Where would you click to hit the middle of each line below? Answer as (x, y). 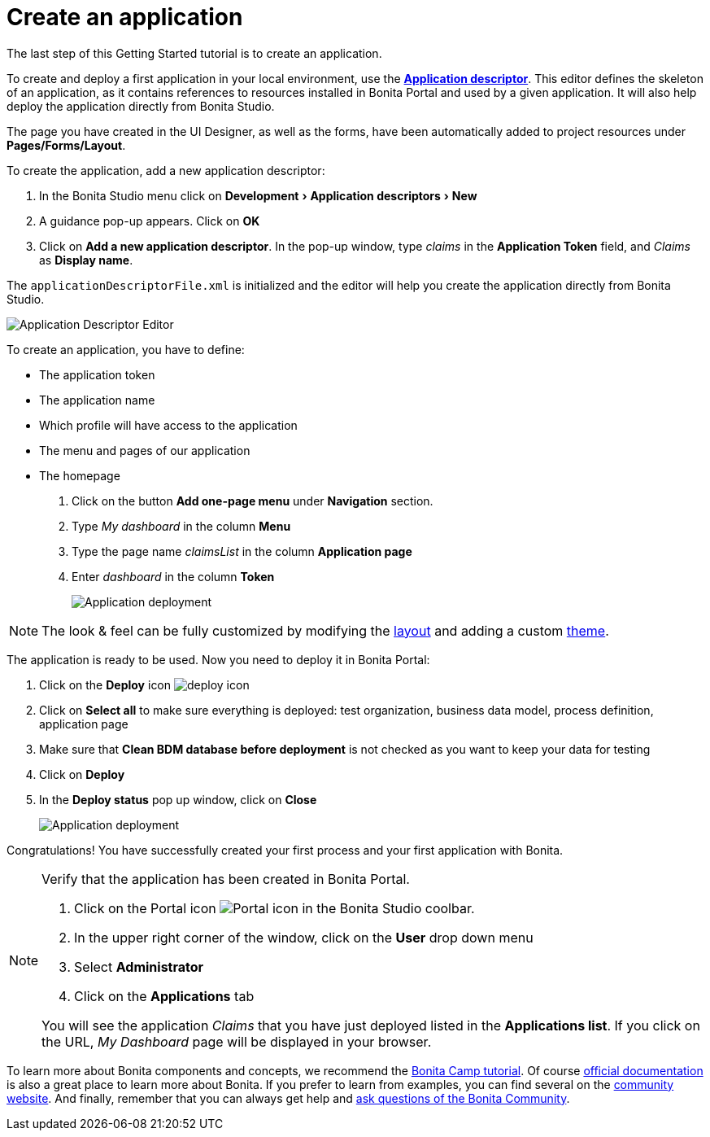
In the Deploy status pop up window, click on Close (178, 799)
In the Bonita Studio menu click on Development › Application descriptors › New (258, 195)
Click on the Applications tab (164, 996)
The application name (97, 400)
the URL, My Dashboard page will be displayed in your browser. (237, 1041)
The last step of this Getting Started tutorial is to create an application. (194, 53)
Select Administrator (139, 966)
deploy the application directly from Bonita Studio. (141, 106)
